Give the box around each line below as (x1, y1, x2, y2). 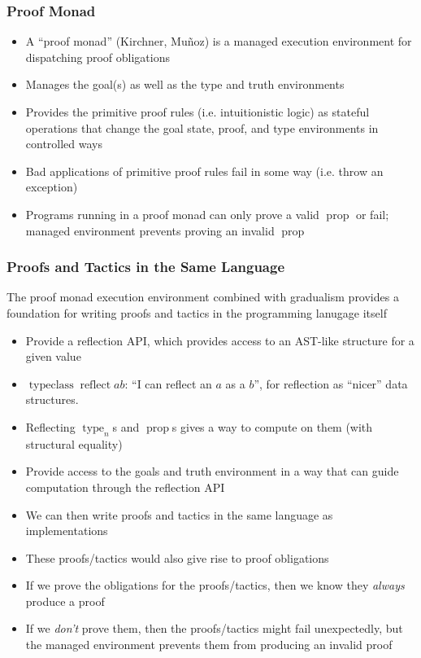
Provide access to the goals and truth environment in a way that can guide (25, 463, 399, 480)
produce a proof (25, 592, 105, 609)
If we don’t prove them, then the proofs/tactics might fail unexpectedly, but (25, 620, 403, 637)
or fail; (355, 205, 389, 222)
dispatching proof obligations (25, 48, 170, 65)
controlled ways (25, 135, 103, 152)
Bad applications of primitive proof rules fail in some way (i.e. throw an (25, 162, 384, 179)
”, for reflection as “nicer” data (254, 375, 408, 392)
